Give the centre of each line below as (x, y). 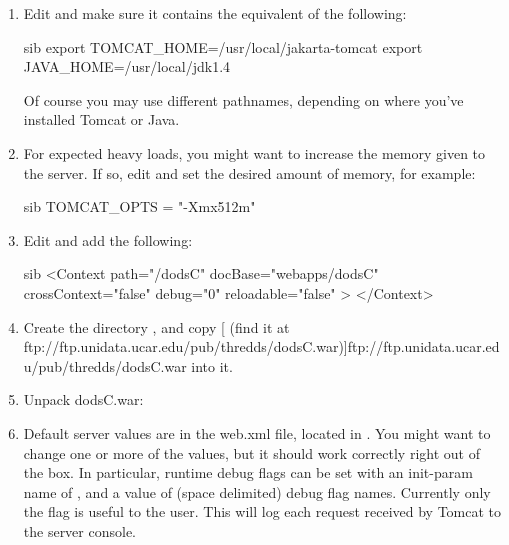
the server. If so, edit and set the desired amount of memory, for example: (249, 172)
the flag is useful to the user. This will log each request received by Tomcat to (262, 511)
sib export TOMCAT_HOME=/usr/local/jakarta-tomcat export (223, 46)
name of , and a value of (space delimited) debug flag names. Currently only (257, 491)
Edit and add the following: (108, 239)
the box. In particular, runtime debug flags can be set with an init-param (248, 472)
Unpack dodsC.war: (83, 399)
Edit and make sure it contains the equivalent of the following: (215, 13)
